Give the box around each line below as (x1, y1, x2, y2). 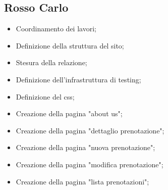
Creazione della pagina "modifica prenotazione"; (16, 159, 163, 169)
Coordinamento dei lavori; (16, 23, 96, 34)
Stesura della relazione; (16, 57, 87, 68)
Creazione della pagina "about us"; (16, 108, 123, 119)
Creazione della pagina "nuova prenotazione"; (16, 142, 155, 153)
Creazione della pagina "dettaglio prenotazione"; (16, 125, 164, 135)
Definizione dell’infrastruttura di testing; (16, 74, 141, 84)
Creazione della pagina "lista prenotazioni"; (16, 176, 149, 186)
